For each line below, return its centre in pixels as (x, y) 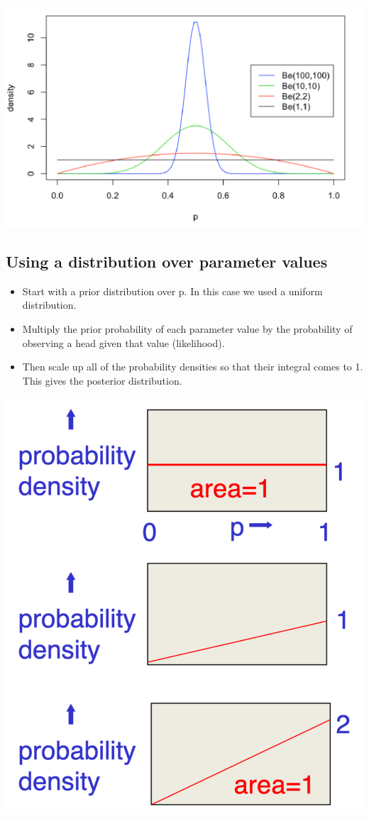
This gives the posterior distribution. (102, 380)
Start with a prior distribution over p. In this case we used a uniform (172, 291)
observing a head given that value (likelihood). (123, 342)
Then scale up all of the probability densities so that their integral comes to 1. (193, 367)
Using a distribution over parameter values (167, 262)
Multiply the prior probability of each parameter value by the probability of (187, 329)
